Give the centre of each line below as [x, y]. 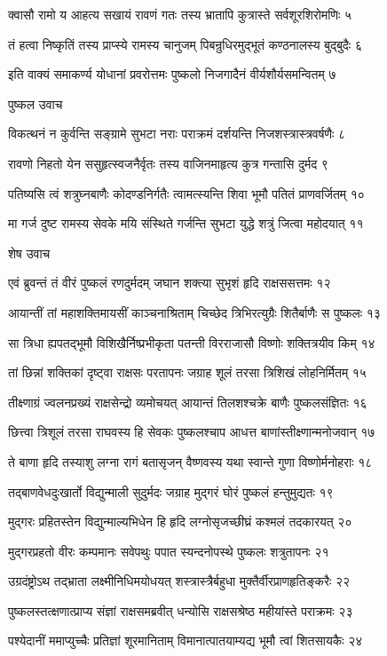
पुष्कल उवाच [36, 103]
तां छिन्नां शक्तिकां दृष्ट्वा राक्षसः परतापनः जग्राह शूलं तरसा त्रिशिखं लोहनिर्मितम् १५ [187, 372]
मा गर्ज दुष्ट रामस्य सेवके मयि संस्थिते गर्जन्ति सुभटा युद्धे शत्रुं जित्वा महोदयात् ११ [186, 223]
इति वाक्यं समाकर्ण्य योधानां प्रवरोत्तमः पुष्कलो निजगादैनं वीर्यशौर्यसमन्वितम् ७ [172, 74]
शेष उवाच [29, 253]
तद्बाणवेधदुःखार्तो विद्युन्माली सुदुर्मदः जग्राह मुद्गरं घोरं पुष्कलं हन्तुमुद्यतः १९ [171, 491]
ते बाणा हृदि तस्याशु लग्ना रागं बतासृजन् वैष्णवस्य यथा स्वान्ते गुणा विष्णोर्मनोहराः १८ [190, 461]
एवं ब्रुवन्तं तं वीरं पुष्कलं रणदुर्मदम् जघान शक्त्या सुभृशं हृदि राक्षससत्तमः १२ [170, 283]
